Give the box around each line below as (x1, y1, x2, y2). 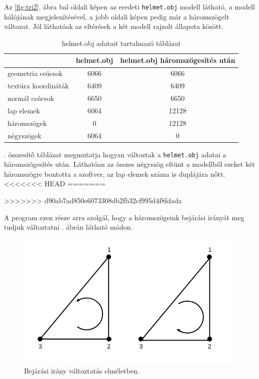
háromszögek (7, 117, 47, 128)
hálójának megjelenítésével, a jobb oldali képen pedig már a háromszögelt (4, 11, 229, 21)
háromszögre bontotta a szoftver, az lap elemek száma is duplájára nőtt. (4, 168, 225, 179)
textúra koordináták (7, 80, 69, 91)
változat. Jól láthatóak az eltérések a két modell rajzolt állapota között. (4, 21, 223, 31)
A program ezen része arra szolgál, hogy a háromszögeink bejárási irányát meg (4, 212, 244, 222)
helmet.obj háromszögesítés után (120, 55, 235, 65)
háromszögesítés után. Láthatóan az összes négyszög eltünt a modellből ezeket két (4, 159, 255, 169)
